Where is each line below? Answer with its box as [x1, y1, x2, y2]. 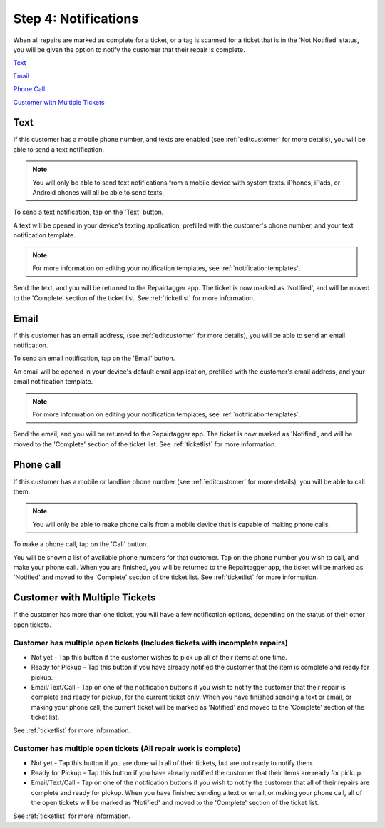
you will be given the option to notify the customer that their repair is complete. [13, 45, 245, 53]
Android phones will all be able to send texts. [32, 188, 164, 196]
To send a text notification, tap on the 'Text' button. [13, 208, 164, 217]
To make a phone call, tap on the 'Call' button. [13, 540, 149, 548]
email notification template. [13, 377, 93, 386]
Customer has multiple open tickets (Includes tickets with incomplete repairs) [13, 638, 288, 648]
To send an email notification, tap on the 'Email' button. [13, 354, 175, 363]
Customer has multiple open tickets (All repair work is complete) [13, 744, 241, 754]
